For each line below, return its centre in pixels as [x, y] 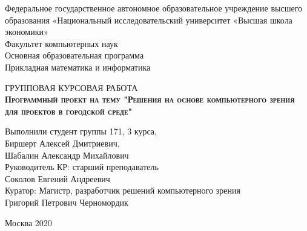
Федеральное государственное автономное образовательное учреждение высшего [154, 8]
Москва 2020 [28, 222]
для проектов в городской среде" [69, 111]
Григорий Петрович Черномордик [67, 202]
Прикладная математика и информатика [78, 67]
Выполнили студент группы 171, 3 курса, [81, 131]
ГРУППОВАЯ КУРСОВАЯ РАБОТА [71, 87]
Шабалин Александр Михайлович [67, 155]
